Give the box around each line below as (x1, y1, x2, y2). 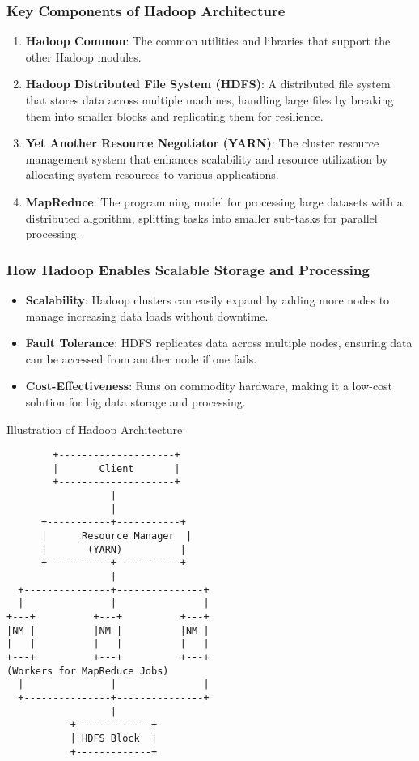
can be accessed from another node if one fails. (25, 350, 257, 367)
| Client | (53, 462, 180, 474)
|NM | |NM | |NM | (6, 624, 209, 636)
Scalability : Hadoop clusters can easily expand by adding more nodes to (25, 291, 390, 308)
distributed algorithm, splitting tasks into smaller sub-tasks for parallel (25, 209, 378, 226)
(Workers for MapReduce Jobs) (6, 665, 169, 677)
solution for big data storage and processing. (25, 393, 246, 410)
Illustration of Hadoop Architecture (6, 420, 183, 437)
